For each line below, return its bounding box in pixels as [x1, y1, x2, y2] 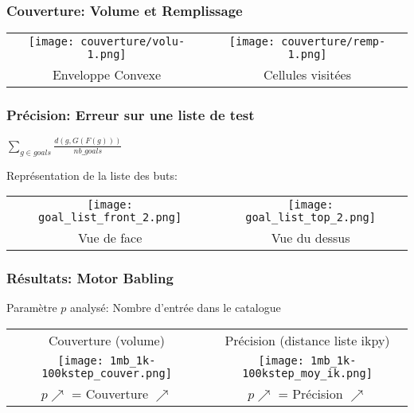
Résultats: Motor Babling [6, 268, 174, 288]
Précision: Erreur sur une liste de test [6, 105, 255, 125]
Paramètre [6, 299, 57, 316]
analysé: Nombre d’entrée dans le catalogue [70, 299, 281, 316]
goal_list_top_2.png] [245, 211, 376, 224]
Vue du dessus [271, 228, 350, 247]
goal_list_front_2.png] [38, 211, 182, 224]
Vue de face [77, 228, 143, 247]
